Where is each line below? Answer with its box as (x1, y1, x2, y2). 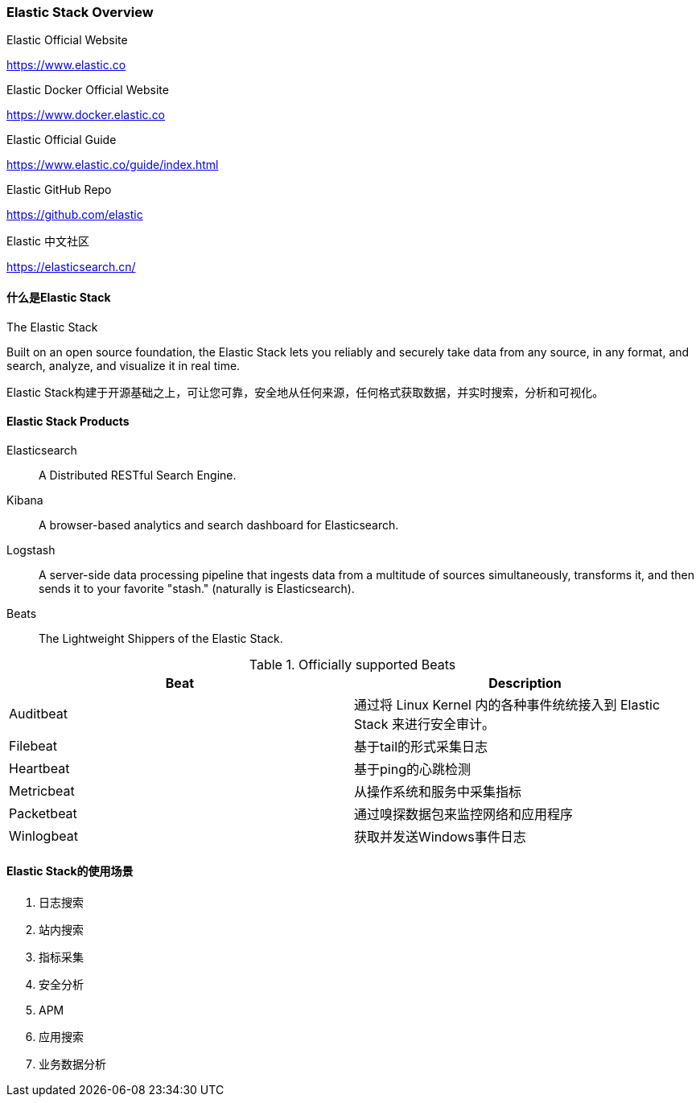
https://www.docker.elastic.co (6, 108, 166, 122)
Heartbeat (9, 759, 70, 776)
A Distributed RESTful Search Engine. (39, 467, 237, 482)
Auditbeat (9, 705, 68, 722)
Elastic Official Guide (6, 133, 117, 147)
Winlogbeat (9, 827, 78, 844)
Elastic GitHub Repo (6, 183, 112, 197)
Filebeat (9, 737, 58, 754)
